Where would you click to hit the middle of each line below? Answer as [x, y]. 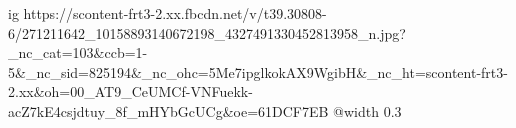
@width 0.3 [367, 110]
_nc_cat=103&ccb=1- [78, 52]
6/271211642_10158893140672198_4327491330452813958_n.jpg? [207, 32]
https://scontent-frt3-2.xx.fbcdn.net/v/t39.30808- [175, 13]
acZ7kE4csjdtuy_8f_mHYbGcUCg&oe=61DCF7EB [168, 110]
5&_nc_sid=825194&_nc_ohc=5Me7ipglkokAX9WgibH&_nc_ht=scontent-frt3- [258, 71]
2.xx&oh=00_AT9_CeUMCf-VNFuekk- [130, 91]
